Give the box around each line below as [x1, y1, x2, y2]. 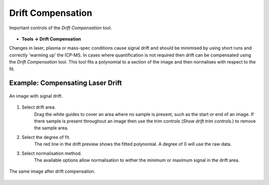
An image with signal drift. [9, 93, 63, 99]
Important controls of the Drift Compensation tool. [9, 25, 112, 31]
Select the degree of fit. [21, 134, 71, 140]
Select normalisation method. [21, 150, 82, 156]
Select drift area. [21, 104, 56, 110]
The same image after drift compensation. [9, 169, 96, 175]
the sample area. [34, 125, 69, 131]
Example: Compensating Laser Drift [9, 79, 122, 87]
